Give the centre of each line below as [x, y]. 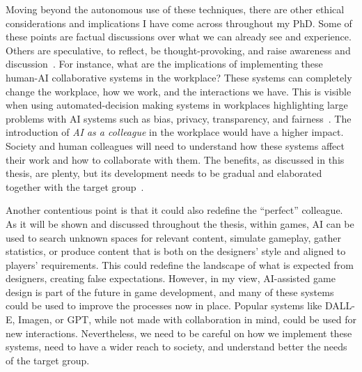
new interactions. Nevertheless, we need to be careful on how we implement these [179, 333]
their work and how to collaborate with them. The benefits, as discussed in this [175, 159]
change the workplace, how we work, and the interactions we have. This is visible [179, 91]
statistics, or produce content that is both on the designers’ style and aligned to [176, 251]
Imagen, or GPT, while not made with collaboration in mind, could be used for [187, 319]
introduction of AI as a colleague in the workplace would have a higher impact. [175, 132]
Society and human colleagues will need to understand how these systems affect [175, 145]
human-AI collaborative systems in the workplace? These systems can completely [179, 77]
